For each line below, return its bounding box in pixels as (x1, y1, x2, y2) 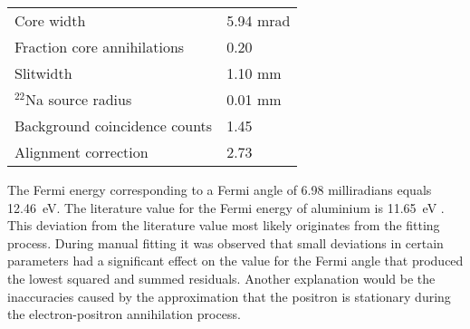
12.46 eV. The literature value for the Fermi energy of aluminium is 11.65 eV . (7, 198, 445, 217)
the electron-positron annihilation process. (7, 305, 241, 324)
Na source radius (25, 89, 132, 110)
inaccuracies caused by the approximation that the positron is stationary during (7, 286, 451, 305)
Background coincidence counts (14, 115, 213, 136)
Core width (14, 10, 86, 31)
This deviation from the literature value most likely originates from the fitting (7, 216, 440, 235)
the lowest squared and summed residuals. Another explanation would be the (7, 268, 436, 287)
